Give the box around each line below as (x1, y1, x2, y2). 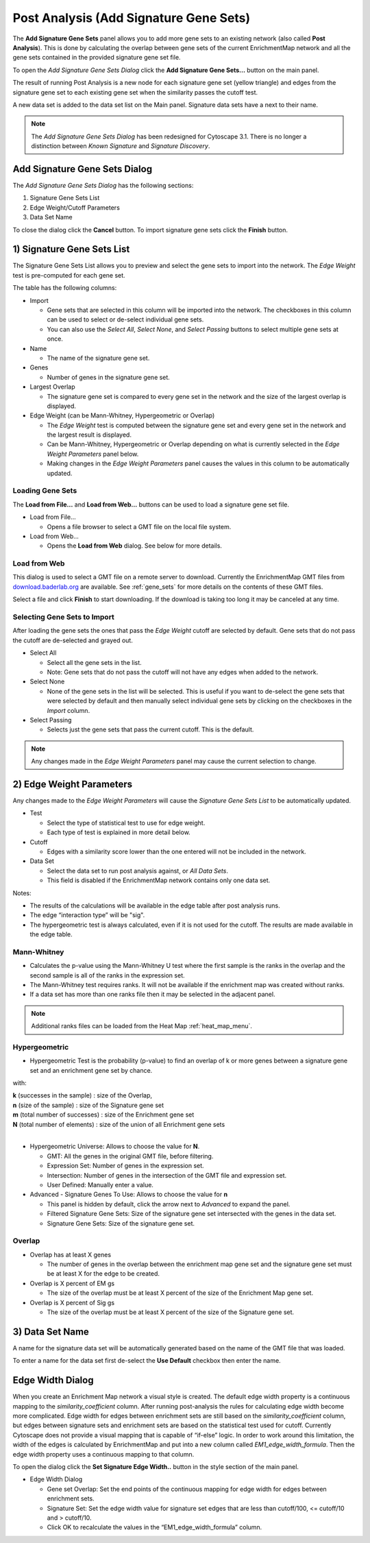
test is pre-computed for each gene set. (12, 271, 126, 279)
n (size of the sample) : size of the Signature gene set (12, 1101, 164, 1109)
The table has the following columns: (12, 284, 117, 292)
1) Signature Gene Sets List (12, 243, 130, 255)
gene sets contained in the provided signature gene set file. (12, 53, 181, 62)
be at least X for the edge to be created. (47, 1269, 160, 1278)
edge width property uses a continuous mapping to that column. (12, 1450, 195, 1458)
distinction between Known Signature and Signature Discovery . (31, 142, 210, 150)
